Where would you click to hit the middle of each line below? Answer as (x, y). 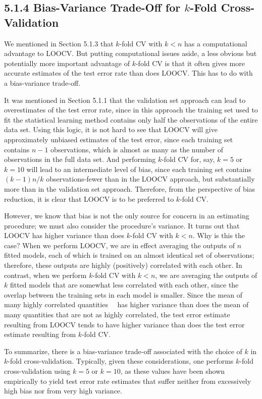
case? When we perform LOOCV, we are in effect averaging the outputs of (120, 245)
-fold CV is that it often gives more (190, 63)
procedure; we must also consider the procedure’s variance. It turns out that (122, 225)
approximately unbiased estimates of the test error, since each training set (119, 139)
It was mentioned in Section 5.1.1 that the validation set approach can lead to (125, 100)
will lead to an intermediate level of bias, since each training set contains (139, 169)
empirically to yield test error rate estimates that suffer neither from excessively (128, 381)
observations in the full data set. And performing (80, 159)
